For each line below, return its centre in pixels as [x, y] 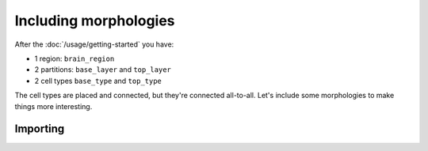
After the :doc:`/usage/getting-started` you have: [94, 44]
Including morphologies [95, 21]
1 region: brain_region [75, 59]
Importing [40, 129]
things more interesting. [53, 106]
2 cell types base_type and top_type [98, 81]
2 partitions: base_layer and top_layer [103, 70]
